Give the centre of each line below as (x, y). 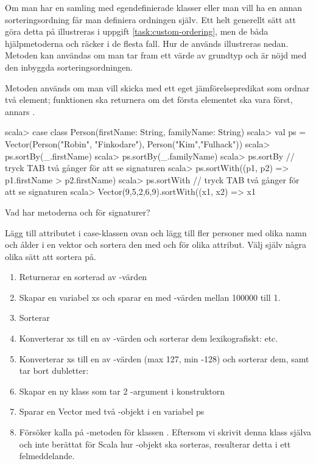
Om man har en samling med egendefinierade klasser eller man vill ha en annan (154, 7)
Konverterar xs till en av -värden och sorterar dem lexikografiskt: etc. (149, 338)
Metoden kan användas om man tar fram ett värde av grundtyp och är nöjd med (156, 55)
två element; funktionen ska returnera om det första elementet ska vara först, (149, 100)
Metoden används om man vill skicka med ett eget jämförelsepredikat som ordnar (157, 87)
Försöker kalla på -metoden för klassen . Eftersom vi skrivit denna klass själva (165, 432)
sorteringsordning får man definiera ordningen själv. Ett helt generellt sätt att (151, 19)
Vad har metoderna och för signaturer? (78, 212)
